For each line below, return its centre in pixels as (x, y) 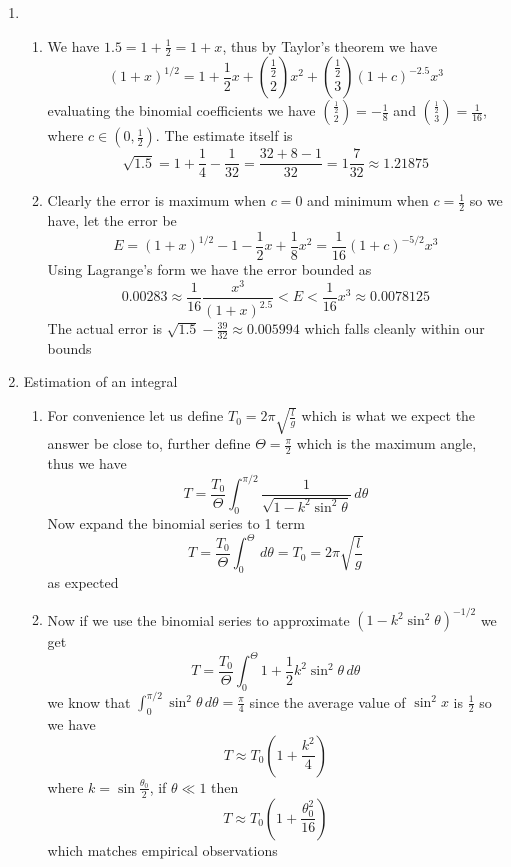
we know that (89, 701)
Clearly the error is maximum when (156, 200)
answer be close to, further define (149, 443)
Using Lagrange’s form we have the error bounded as (209, 268)
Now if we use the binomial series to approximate (198, 619)
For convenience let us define (135, 415)
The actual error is (105, 328)
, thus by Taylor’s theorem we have (330, 45)
